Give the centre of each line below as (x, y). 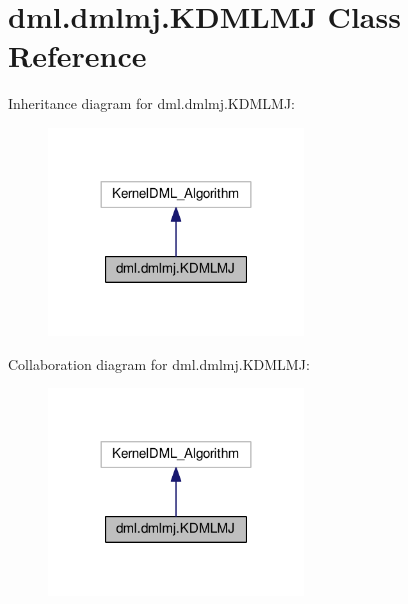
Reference (77, 55)
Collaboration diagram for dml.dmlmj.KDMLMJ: (159, 363)
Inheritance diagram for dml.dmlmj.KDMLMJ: (151, 103)
